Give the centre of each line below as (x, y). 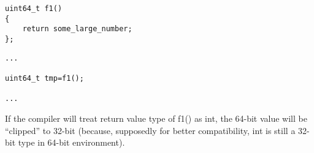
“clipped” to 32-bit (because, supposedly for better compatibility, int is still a (150, 130)
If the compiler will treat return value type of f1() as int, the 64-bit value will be (156, 118)
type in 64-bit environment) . (71, 142)
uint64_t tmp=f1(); (44, 78)
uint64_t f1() (34, 9)
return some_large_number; (77, 29)
